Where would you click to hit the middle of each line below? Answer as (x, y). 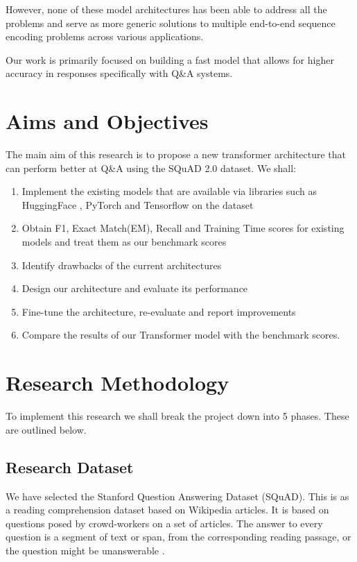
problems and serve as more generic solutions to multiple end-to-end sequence (171, 23)
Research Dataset (70, 467)
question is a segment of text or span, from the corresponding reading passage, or (178, 537)
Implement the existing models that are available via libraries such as (169, 191)
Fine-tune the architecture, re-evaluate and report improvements (159, 311)
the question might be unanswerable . (85, 550)
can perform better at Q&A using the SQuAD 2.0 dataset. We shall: (151, 168)
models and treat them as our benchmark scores (124, 242)
